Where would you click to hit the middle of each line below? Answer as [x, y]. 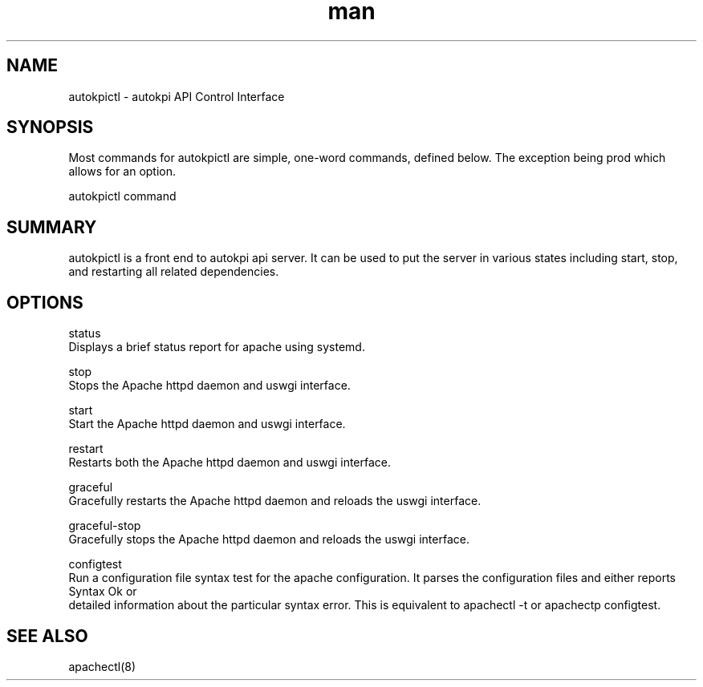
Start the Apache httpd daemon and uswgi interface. [207, 424]
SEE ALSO [47, 636]
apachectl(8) [102, 666]
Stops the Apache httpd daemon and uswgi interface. [209, 386]
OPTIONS [45, 302]
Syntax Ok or [103, 592]
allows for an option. [122, 172]
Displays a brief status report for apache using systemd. [217, 347]
